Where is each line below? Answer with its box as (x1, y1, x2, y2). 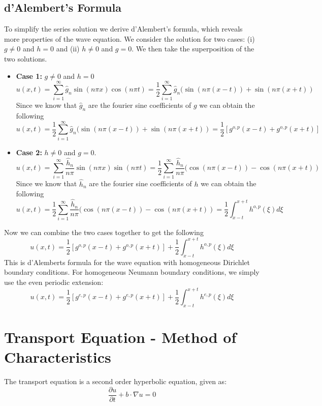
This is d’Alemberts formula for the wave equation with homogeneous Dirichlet (4, 256, 250, 267)
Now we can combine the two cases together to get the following (4, 226, 204, 237)
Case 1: (16, 70, 42, 81)
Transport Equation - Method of (4, 327, 237, 347)
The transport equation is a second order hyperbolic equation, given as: (4, 376, 227, 387)
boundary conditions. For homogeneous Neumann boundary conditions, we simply (4, 267, 260, 277)
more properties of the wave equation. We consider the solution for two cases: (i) (4, 33, 255, 44)
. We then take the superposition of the (132, 43, 254, 54)
